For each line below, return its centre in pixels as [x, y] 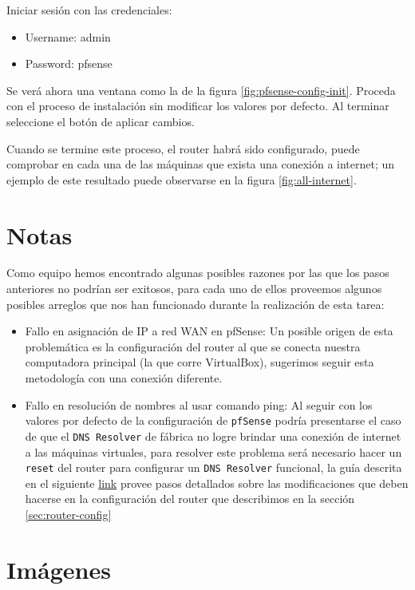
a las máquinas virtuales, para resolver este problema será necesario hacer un [213, 451]
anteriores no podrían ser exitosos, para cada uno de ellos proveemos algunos [194, 289]
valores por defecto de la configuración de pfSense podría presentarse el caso [213, 420]
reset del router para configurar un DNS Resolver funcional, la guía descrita [213, 467]
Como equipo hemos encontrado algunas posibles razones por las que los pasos [198, 273]
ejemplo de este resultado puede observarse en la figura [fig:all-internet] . [182, 179]
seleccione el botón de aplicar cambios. [101, 121]
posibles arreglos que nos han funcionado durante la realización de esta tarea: [196, 304]
